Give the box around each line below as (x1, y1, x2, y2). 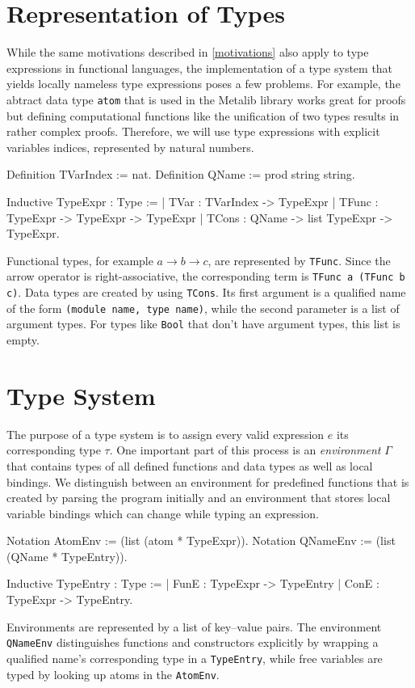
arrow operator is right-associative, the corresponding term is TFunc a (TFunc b (6, 268, 405, 285)
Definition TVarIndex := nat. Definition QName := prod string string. (6, 166, 355, 183)
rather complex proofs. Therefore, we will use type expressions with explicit (6, 123, 380, 140)
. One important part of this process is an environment (109, 441, 381, 458)
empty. (6, 331, 40, 348)
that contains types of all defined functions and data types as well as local (6, 457, 373, 474)
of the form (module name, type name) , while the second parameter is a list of (6, 299, 400, 316)
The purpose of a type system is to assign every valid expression (6, 425, 325, 442)
